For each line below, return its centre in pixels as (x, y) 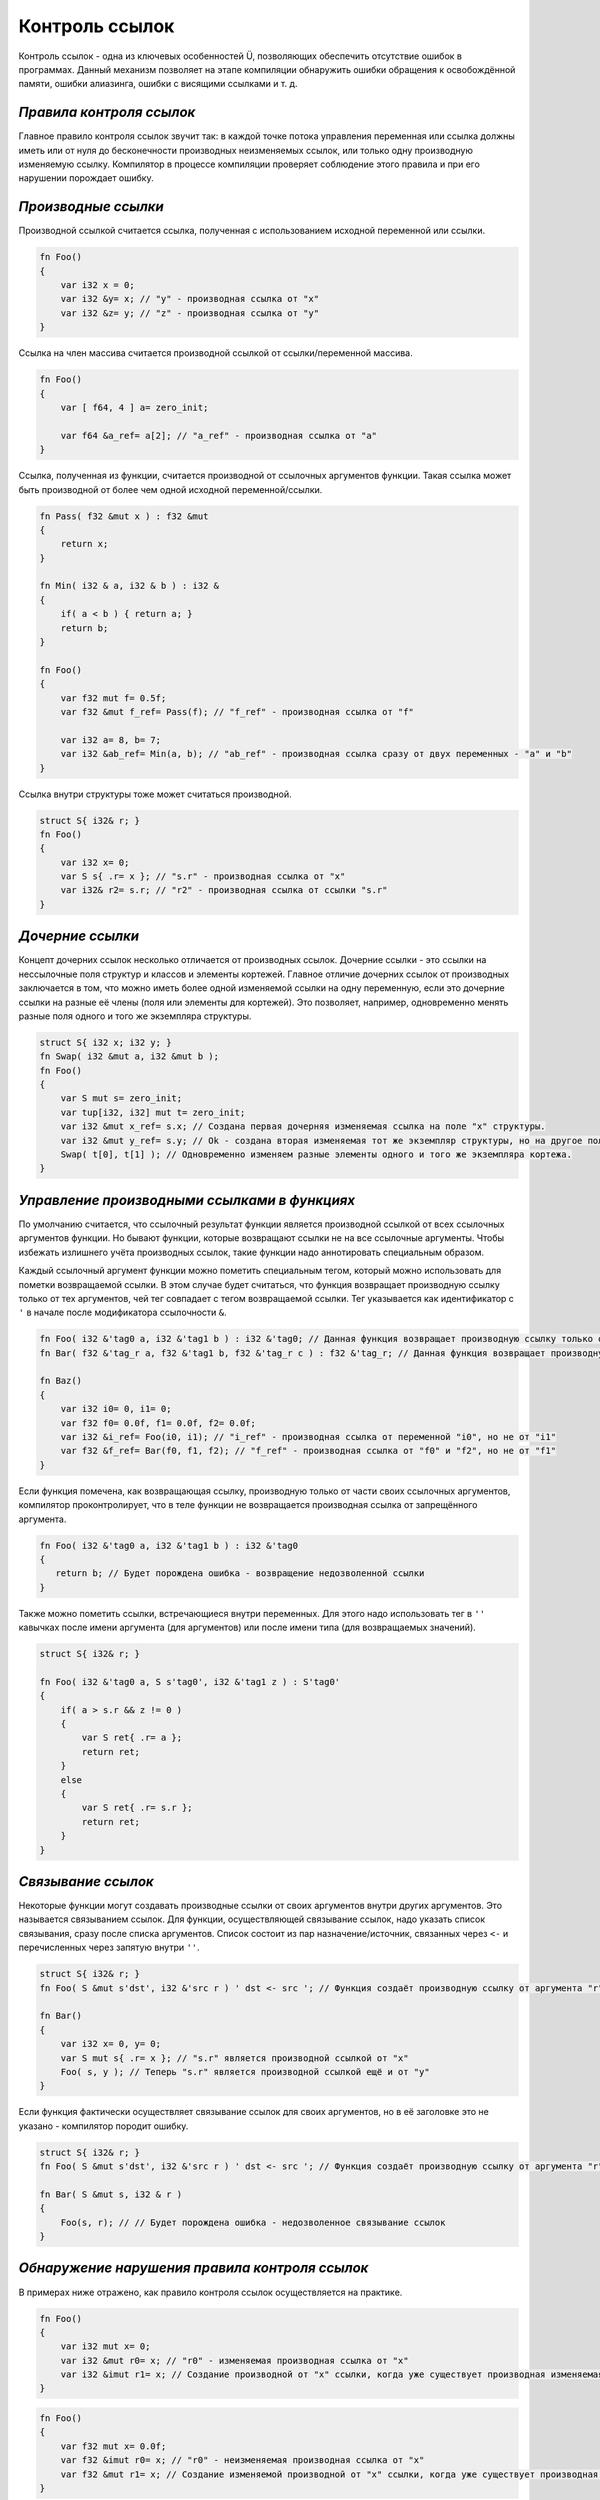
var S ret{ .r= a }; (132, 1738)
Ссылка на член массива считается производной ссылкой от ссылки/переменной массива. (216, 353)
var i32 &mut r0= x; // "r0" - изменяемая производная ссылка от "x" (234, 2360)
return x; (84, 544)
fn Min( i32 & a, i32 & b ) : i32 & (129, 586)
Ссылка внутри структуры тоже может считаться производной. (155, 794)
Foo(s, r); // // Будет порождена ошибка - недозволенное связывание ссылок (253, 2222)
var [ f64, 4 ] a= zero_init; (134, 407)
